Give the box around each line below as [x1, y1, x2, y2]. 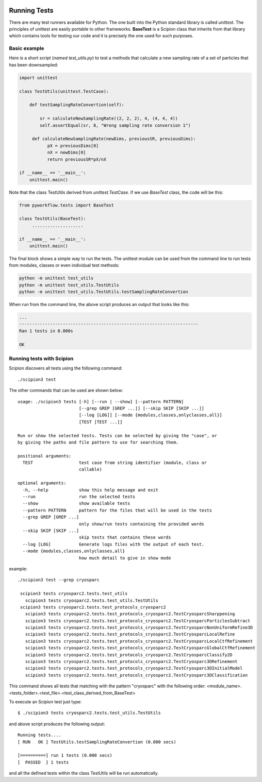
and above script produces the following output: [9, 721, 105, 727]
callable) [79, 467, 102, 472]
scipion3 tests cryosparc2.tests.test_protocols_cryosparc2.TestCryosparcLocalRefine [25, 631, 235, 637]
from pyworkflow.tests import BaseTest [19, 202, 114, 208]
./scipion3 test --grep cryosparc [17, 577, 99, 583]
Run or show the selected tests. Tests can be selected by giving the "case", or [17, 433, 217, 438]
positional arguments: [17, 453, 72, 459]
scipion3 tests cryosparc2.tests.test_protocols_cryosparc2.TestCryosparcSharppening [25, 611, 235, 617]
